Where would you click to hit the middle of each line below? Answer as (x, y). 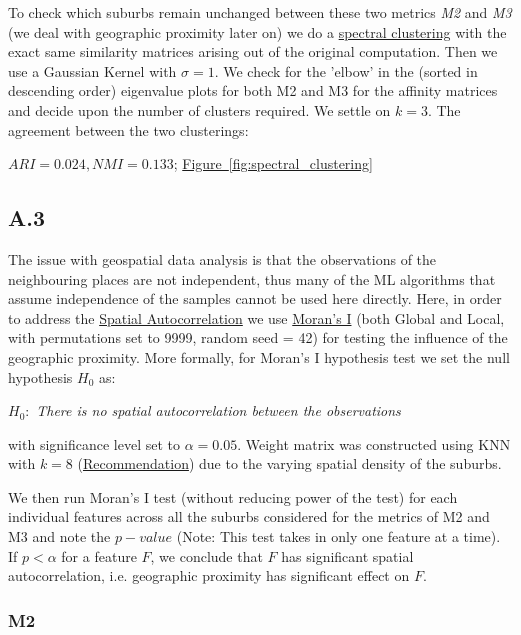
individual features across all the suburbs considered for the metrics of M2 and (249, 516)
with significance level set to (94, 443)
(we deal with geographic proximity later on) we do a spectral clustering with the (257, 31)
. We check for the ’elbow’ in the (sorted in (346, 70)
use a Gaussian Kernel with (92, 70)
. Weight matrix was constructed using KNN (374, 443)
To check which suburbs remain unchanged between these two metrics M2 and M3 (260, 12)
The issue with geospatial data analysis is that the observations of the (222, 258)
